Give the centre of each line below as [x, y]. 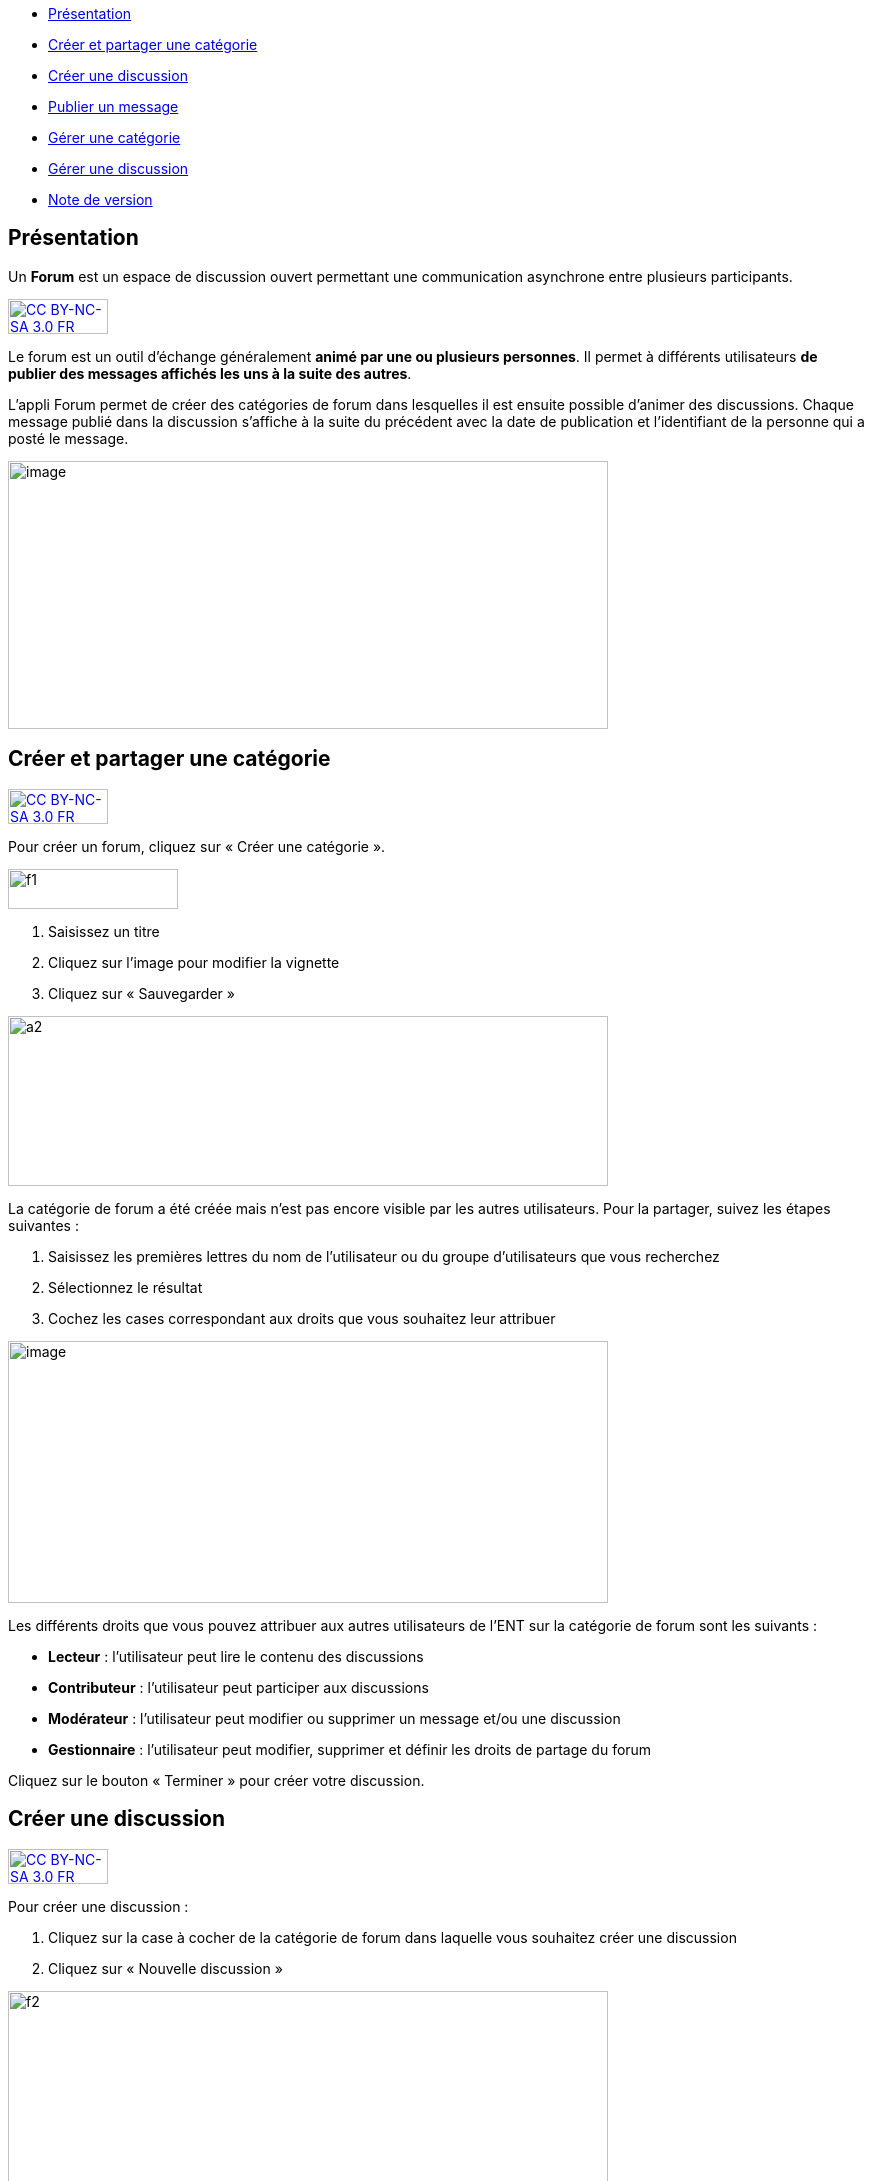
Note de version [100, 199]
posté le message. [68, 438]
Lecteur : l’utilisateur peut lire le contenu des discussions [236, 1656]
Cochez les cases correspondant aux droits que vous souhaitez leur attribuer [302, 1318]
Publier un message [113, 106]
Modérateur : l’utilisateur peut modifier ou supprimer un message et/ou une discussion [334, 1718]
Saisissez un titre [104, 931]
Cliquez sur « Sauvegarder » [141, 993]
